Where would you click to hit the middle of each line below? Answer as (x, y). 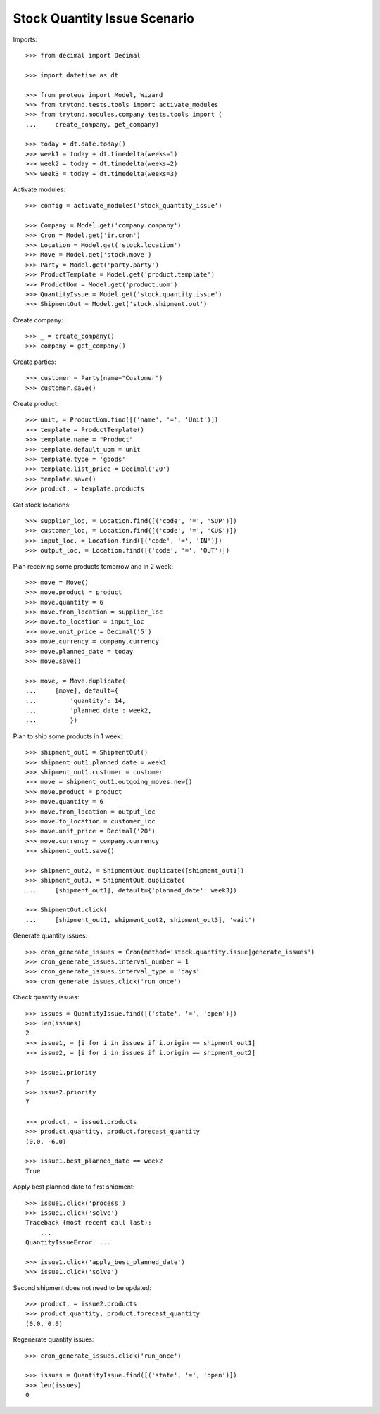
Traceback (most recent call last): (89, 1223)
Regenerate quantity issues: (53, 1339)
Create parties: (34, 362)
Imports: (25, 39)
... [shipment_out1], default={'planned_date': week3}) (131, 890)
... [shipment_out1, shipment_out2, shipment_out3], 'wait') (141, 920)
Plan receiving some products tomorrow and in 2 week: (93, 566)
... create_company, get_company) (93, 124)
